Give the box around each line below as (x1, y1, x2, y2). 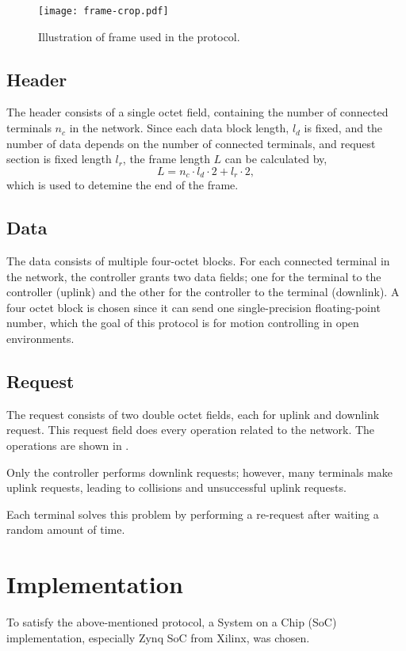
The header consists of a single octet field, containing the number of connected (6, 104, 389, 120)
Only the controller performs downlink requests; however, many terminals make (6, 463, 393, 480)
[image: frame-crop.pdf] (38, 6, 169, 17)
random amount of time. (6, 521, 125, 538)
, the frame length (122, 150, 210, 167)
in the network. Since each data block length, (69, 120, 289, 136)
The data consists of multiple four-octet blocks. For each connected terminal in (6, 253, 390, 269)
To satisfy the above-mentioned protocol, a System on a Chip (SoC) (6, 614, 337, 630)
